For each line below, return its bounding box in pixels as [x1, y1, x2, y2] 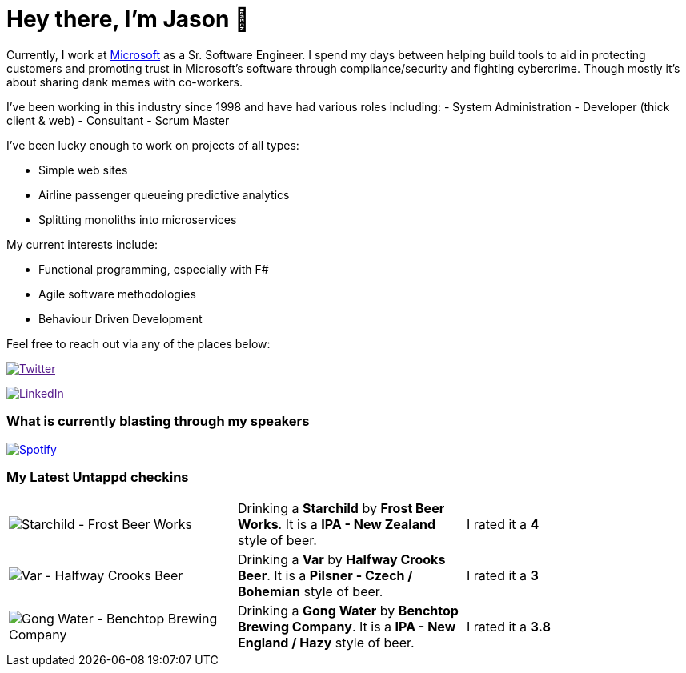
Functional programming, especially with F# [38, 262, 269, 276]
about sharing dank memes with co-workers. [6, 74, 243, 89]
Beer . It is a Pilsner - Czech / [237, 567, 413, 584]
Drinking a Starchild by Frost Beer [237, 500, 445, 517]
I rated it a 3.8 [466, 619, 551, 635]
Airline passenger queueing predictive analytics [38, 187, 290, 202]
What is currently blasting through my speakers [6, 413, 310, 430]
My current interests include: [6, 237, 158, 251]
